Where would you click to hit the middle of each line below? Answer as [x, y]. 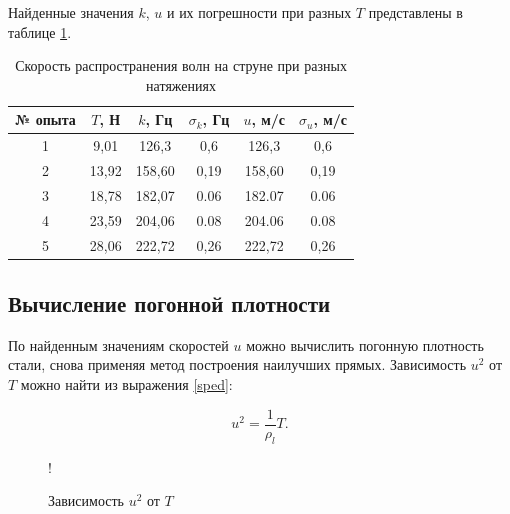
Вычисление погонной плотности [169, 303]
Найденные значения [71, 12]
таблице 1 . [40, 31]
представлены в [415, 12]
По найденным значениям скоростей [118, 344]
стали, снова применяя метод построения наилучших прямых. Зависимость [237, 364]
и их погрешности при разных [259, 12]
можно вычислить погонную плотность [365, 344]
